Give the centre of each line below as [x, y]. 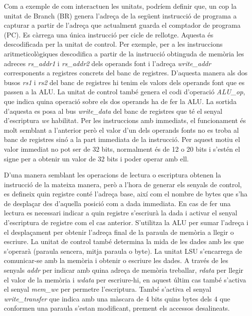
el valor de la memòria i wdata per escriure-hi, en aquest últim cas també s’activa [125, 279]
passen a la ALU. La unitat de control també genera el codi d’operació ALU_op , [125, 92]
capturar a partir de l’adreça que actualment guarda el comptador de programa [122, 25]
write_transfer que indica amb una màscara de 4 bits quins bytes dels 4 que [117, 298]
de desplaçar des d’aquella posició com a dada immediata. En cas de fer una [117, 203]
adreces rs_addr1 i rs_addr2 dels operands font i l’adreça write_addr [108, 63]
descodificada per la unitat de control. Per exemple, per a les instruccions [113, 44]
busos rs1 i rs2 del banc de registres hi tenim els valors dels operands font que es [124, 82]
